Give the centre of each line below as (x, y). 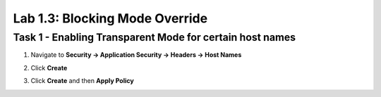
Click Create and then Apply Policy (82, 81)
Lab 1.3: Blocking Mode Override (110, 18)
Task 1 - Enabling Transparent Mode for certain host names (155, 37)
